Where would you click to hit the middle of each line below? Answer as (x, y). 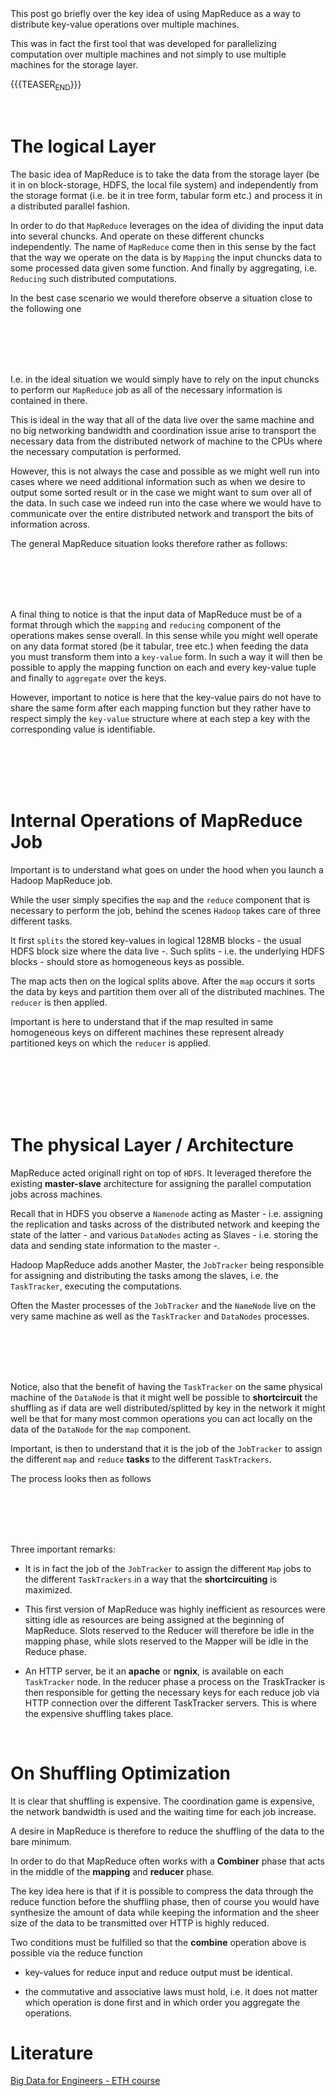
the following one (46, 308)
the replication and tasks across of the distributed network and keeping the (165, 1224)
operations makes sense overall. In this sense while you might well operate (164, 635)
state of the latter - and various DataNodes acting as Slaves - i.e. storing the (164, 1234)
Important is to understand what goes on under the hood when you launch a (167, 869)
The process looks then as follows (81, 1478)
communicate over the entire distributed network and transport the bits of (162, 513)
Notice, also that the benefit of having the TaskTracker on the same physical (166, 1386)
